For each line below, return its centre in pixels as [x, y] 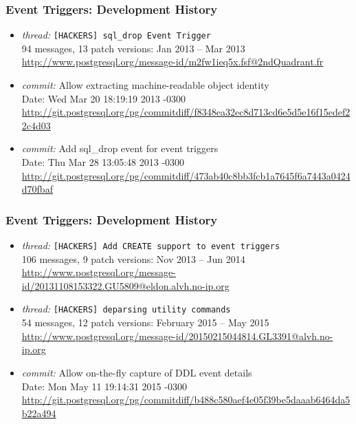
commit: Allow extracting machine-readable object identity [145, 85]
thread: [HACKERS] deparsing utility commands [126, 309]
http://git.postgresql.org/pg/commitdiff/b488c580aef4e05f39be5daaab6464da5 [186, 400]
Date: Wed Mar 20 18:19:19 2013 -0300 [104, 98]
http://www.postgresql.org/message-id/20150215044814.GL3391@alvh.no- [177, 336]
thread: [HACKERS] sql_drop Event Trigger [116, 35]
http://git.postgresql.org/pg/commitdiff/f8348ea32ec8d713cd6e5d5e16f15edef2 [186, 112]
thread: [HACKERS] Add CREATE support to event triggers [151, 245]
